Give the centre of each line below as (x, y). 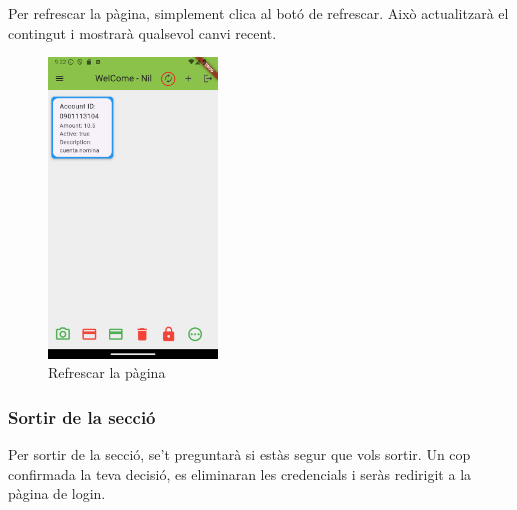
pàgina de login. (57, 493)
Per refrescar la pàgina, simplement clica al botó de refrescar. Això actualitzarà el (258, 13)
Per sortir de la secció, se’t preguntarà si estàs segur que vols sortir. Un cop (239, 454)
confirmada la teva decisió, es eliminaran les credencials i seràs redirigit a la (240, 473)
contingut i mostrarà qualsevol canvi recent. (142, 32)
